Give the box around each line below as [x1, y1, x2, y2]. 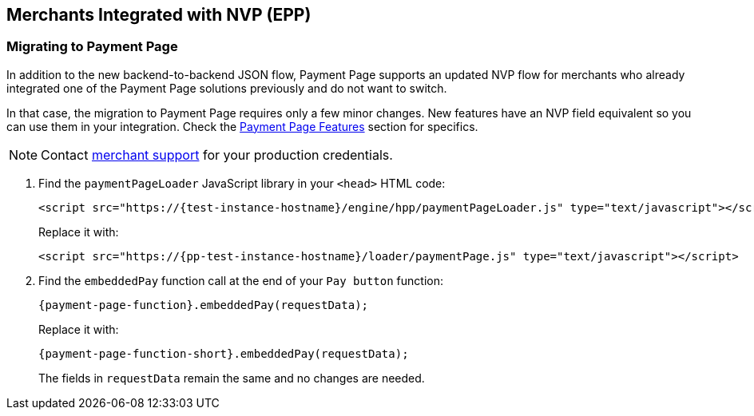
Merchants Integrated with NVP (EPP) [6, 5, 312, 25]
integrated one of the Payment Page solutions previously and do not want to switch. [6, 81, 447, 95]
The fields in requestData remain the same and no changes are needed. [38, 370, 425, 385]
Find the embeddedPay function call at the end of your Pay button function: [38, 273, 443, 287]
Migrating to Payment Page [6, 38, 178, 55]
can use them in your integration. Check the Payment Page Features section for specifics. [6, 119, 478, 133]
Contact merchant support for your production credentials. [41, 146, 393, 163]
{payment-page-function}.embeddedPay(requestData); [38, 298, 369, 311]
